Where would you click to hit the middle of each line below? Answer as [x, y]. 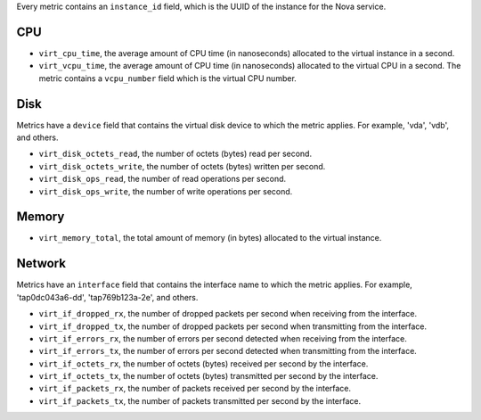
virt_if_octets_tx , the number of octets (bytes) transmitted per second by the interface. [208, 376]
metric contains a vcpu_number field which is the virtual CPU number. [168, 78]
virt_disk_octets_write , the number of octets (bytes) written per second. [182, 166]
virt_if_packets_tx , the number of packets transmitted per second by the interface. [200, 400]
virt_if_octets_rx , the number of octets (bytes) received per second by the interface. [204, 363]
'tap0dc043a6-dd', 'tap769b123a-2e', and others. [107, 297]
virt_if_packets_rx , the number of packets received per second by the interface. [195, 389]
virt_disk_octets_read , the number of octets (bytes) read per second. [175, 154]
